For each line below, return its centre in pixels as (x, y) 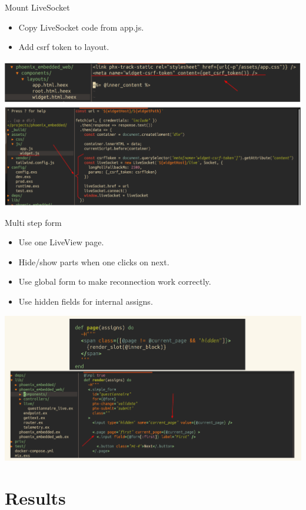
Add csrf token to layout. (64, 47)
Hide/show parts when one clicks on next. (94, 261)
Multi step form (33, 222)
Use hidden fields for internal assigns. (86, 301)
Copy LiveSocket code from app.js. (81, 27)
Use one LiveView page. (61, 242)
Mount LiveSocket (37, 7)
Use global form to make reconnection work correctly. (115, 281)
